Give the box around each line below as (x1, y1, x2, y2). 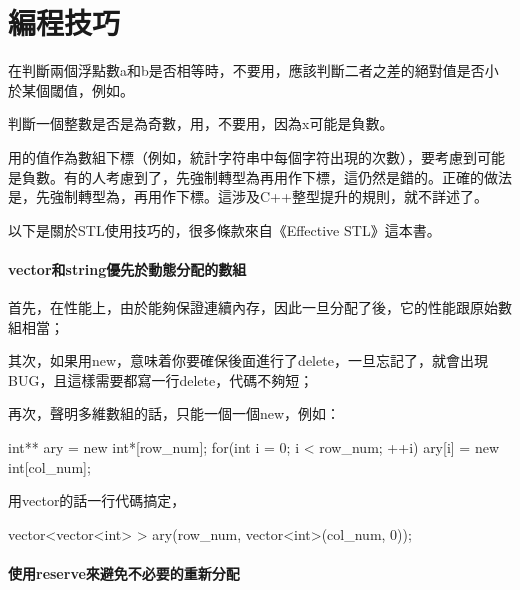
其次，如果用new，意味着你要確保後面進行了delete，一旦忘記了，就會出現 (8, 350, 488, 371)
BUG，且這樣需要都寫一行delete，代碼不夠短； (8, 369, 314, 390)
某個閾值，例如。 (21, 79, 134, 100)
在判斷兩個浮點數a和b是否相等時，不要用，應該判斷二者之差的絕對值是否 (8, 60, 485, 81)
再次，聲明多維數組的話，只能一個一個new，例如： (8, 403, 341, 424)
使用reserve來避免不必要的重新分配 (8, 563, 240, 584)
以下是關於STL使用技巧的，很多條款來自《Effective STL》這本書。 (8, 219, 441, 240)
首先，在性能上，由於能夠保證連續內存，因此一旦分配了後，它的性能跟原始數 (8, 297, 512, 318)
